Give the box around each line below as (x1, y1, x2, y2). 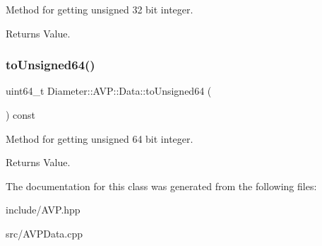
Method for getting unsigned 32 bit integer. (6, 2, 193, 16)
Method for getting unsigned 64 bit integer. (6, 131, 193, 146)
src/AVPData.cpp (6, 225, 83, 240)
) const (6, 107, 36, 122)
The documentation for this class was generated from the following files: (6, 178, 317, 193)
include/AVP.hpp (6, 202, 80, 217)
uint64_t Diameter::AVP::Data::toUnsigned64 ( (6, 83, 212, 98)
